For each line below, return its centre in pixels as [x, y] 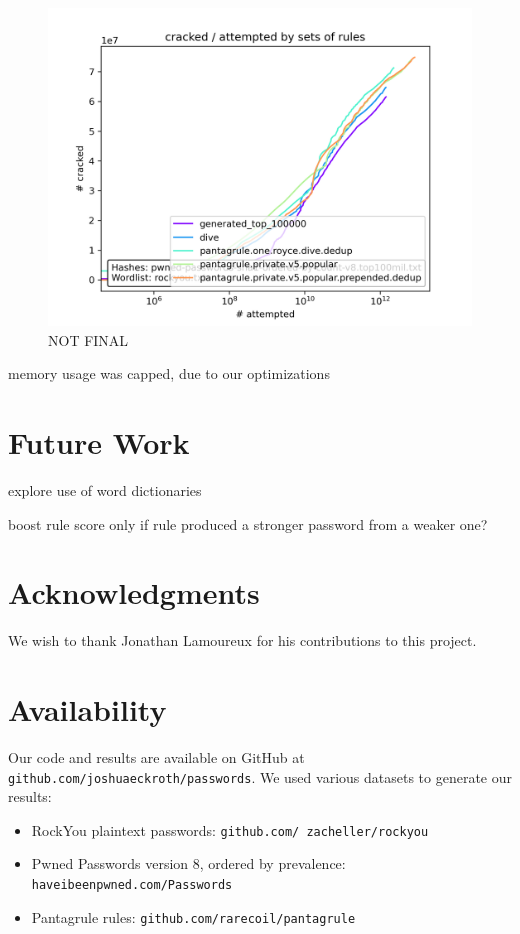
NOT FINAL [88, 339]
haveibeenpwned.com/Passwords [132, 885]
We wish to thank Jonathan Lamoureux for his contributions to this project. [242, 640]
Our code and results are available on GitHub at [156, 756]
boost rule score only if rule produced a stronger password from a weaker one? [248, 523]
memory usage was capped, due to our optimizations [169, 373]
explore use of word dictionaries [105, 489]
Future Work [99, 441]
